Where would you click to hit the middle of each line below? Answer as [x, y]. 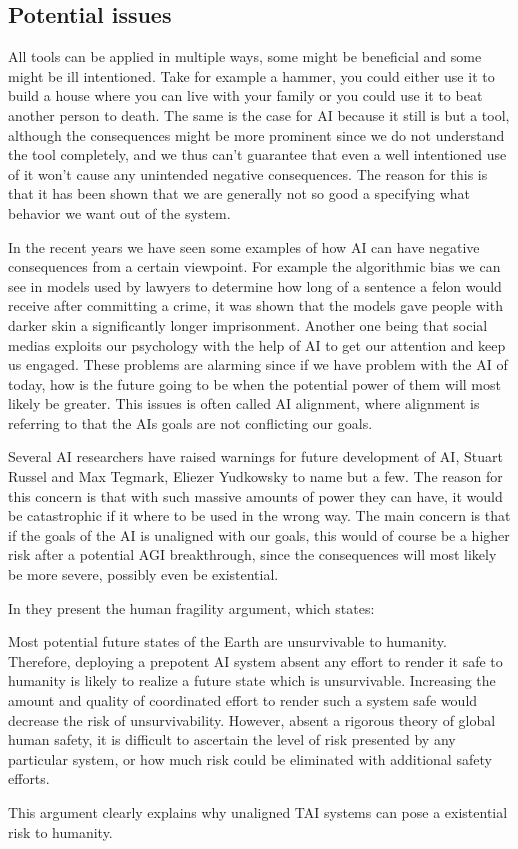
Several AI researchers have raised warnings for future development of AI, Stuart [255, 456]
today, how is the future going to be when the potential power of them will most [254, 383]
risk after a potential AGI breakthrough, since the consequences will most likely [252, 554]
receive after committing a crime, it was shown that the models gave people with [255, 305]
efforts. [29, 778]
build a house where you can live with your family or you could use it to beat [245, 95]
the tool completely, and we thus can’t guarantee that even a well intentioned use [257, 154]
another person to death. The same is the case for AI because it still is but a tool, [259, 114]
